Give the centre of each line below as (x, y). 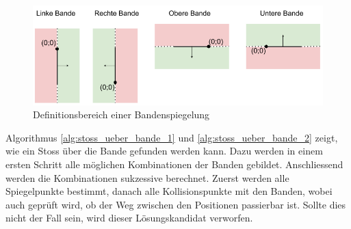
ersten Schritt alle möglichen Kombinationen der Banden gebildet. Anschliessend (174, 164)
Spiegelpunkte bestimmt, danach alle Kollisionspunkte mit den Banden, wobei (169, 191)
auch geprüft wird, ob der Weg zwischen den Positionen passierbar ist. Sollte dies (176, 204)
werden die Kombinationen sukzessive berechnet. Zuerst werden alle (147, 177)
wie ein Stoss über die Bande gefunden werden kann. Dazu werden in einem (164, 151)
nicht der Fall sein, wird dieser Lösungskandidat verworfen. (129, 218)
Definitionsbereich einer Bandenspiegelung (121, 114)
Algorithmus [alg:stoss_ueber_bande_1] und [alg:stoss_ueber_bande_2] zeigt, (172, 137)
